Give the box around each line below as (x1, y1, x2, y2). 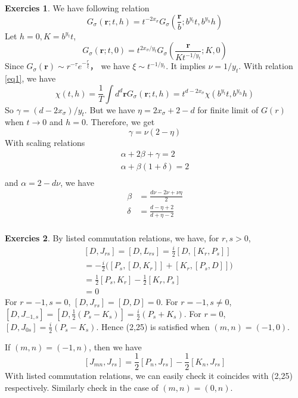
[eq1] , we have (5, 71, 56, 84)
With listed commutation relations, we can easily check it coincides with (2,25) (5, 369, 293, 382)
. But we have (84, 103, 135, 116)
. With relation (238, 60, 293, 72)
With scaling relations (5, 136, 85, 148)
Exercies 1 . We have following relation (5, 2, 150, 14)
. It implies (166, 60, 206, 72)
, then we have (89, 340, 142, 353)
